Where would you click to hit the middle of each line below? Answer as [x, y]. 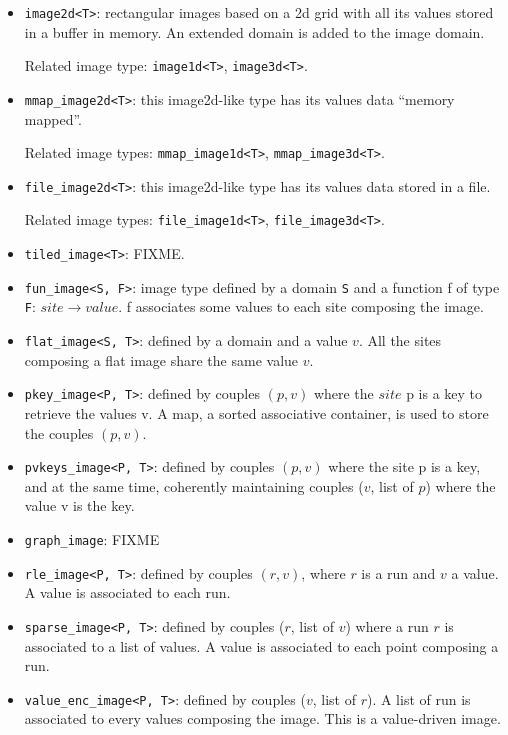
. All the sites [400, 340]
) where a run [387, 625]
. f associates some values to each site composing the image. [301, 306]
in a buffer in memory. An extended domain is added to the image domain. [254, 31]
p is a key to [444, 393]
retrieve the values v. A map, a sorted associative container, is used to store [256, 413]
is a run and [398, 572]
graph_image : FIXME [92, 539]
